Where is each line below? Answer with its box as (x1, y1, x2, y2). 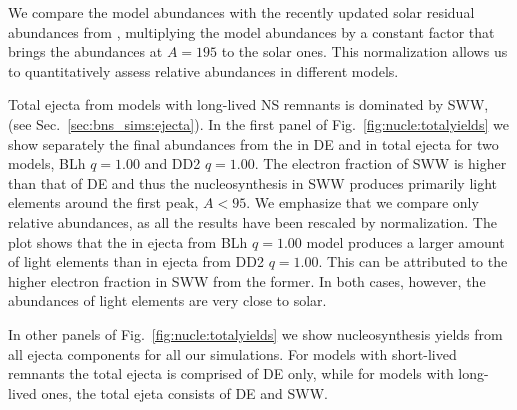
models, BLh (8, 153, 86, 174)
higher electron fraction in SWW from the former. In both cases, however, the (8, 270, 486, 291)
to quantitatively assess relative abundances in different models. (8, 60, 399, 81)
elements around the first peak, (8, 192, 199, 213)
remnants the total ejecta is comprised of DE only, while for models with (8, 363, 454, 384)
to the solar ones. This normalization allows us (221, 41, 508, 62)
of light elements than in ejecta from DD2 (8, 251, 264, 272)
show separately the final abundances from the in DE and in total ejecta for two (8, 133, 499, 154)
